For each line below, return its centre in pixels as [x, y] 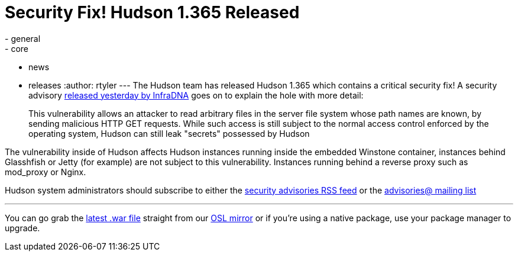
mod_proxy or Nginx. [46, 172]
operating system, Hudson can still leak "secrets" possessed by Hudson [169, 133]
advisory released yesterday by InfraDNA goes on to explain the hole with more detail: [196, 95]
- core [17, 48]
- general [23, 38]
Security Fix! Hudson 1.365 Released [152, 12]
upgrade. [22, 228]
